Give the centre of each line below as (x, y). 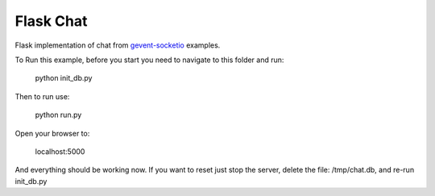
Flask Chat (51, 21)
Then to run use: (42, 96)
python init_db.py (64, 78)
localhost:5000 (60, 151)
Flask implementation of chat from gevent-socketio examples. (118, 45)
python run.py (58, 115)
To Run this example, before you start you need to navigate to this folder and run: (149, 60)
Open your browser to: (52, 133)
